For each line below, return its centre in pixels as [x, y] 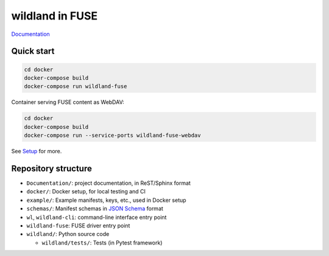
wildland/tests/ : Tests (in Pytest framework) [102, 243]
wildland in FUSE [55, 16]
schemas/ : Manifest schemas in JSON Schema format [95, 209]
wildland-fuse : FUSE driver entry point [78, 226]
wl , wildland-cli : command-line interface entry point [97, 217]
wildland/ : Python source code [68, 234]
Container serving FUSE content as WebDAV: [68, 102]
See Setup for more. [37, 151]
